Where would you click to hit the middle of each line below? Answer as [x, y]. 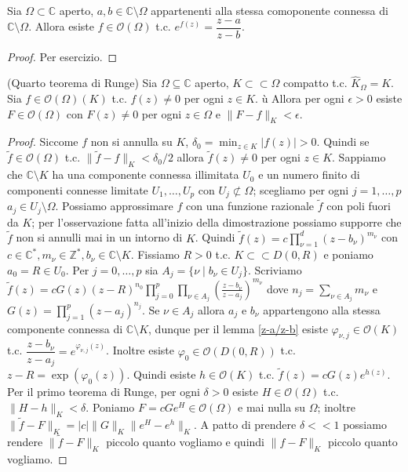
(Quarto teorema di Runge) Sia [82, 83]
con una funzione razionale [250, 206]
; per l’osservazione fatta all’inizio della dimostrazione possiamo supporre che [217, 221]
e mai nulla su [272, 407]
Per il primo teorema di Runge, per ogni [104, 392]
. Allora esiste [61, 26]
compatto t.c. [315, 83]
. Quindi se [343, 142]
